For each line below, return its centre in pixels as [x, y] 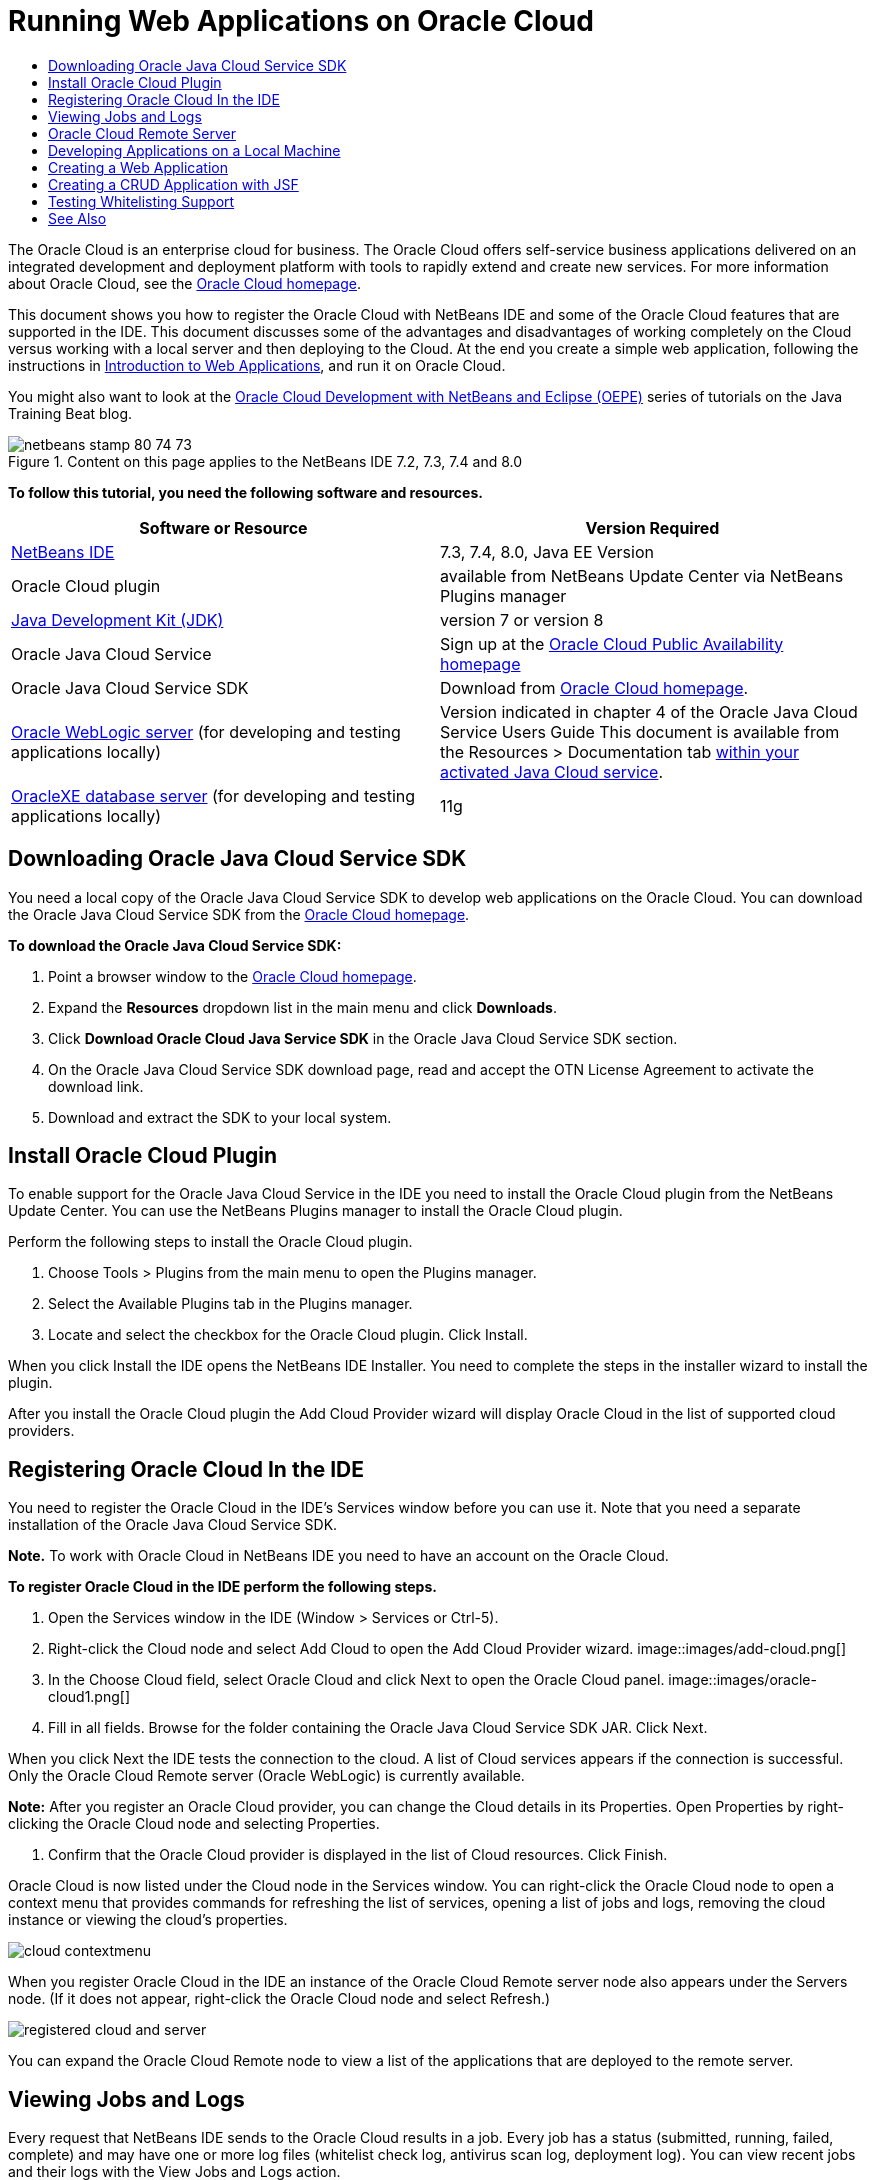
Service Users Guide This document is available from [640, 731]
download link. [96, 1086]
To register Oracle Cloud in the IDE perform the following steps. [222, 1587]
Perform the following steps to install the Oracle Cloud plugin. [210, 1242]
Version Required [652, 527]
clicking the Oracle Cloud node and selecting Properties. [194, 1824]
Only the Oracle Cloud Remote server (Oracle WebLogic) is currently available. [266, 1776]
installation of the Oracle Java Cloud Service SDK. [173, 1525]
